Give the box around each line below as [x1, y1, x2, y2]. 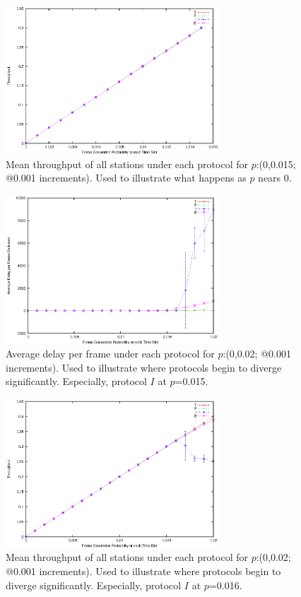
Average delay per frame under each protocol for [6, 346, 215, 361]
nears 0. [258, 170, 292, 185]
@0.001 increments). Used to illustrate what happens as [6, 170, 247, 185]
